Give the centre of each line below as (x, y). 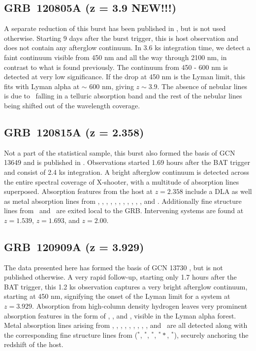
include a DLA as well (219, 191)
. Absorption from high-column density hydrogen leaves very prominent (140, 306)
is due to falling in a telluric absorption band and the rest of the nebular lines (123, 96)
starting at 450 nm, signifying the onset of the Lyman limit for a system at (117, 296)
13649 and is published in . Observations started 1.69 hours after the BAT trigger (127, 162)
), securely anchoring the (211, 335)
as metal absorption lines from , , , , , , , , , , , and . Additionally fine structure (123, 201)
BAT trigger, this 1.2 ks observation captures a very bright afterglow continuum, (126, 286)
